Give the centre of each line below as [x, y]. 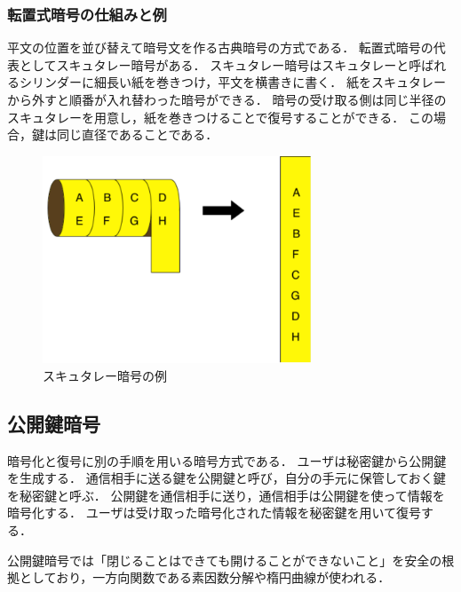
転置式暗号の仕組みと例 [87, 14]
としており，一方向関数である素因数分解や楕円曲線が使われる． [205, 577]
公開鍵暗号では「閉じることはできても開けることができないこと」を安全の [225, 560]
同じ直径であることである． [137, 134]
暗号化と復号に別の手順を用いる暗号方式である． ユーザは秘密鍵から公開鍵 [227, 460]
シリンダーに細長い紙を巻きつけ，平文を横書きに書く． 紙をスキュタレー [232, 82]
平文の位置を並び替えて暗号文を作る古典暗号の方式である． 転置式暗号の [220, 47]
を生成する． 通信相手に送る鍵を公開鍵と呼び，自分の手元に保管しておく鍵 [227, 478]
